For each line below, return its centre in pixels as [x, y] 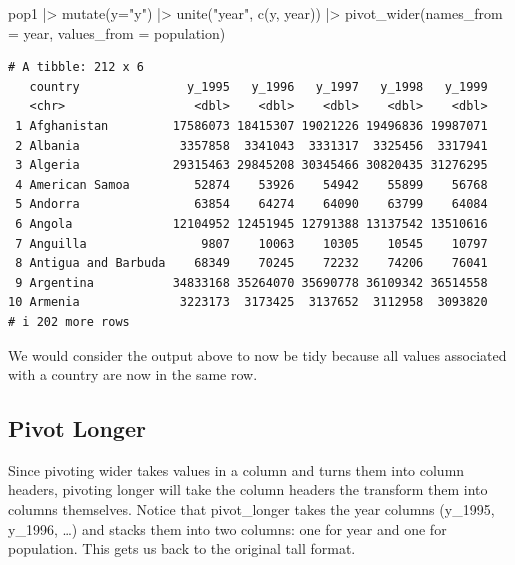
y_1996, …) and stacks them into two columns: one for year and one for [227, 528]
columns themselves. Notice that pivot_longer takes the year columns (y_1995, [251, 509]
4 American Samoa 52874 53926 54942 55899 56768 [251, 184]
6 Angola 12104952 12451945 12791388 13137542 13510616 [251, 223]
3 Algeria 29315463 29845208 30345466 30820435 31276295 [251, 165]
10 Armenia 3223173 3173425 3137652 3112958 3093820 [248, 302]
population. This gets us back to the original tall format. [182, 548]
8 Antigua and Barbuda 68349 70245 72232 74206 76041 [251, 263]
